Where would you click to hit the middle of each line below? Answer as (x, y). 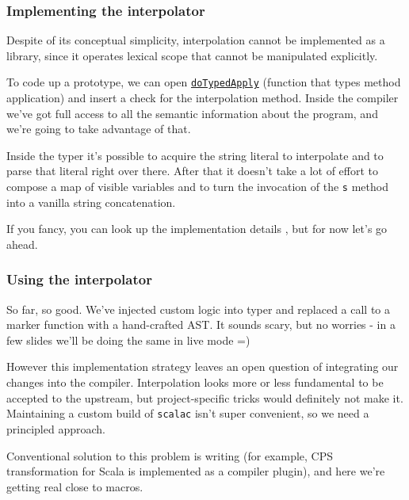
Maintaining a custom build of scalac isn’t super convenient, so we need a (188, 413)
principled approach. (56, 428)
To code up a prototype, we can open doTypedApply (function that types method (204, 82)
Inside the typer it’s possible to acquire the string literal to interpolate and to (195, 155)
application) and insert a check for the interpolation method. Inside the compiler (203, 98)
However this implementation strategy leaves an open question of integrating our (203, 366)
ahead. (22, 244)
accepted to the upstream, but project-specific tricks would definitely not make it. (205, 397)
